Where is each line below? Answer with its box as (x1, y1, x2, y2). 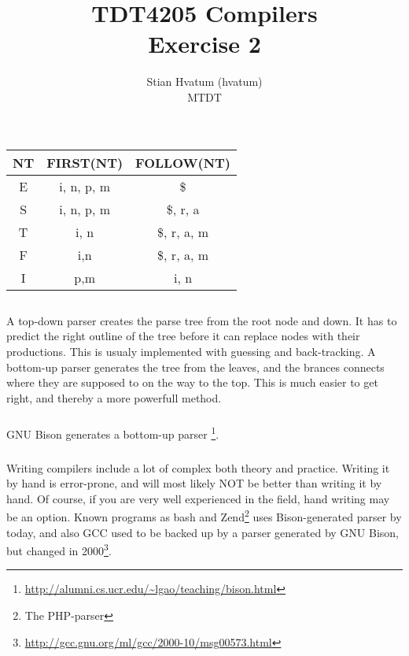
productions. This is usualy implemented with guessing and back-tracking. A (6, 343, 376, 360)
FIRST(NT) (46, 153, 123, 172)
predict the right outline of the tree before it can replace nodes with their (6, 328, 360, 344)
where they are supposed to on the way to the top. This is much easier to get (6, 374, 378, 391)
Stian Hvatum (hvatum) (146, 73, 263, 90)
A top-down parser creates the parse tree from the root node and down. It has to (6, 312, 397, 328)
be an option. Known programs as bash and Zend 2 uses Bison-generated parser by (6, 506, 402, 524)
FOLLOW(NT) (135, 153, 230, 172)
